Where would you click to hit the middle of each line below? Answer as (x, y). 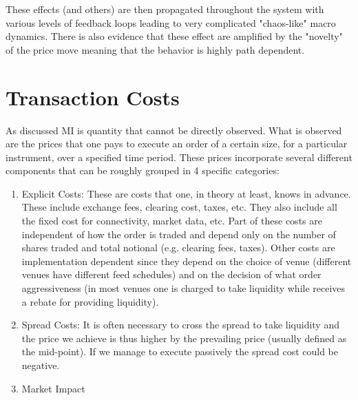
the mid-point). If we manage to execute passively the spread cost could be (180, 351)
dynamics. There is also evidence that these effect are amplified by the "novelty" (174, 36)
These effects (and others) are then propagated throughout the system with (165, 9)
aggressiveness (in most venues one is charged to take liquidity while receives (183, 288)
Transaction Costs (93, 97)
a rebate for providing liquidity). (90, 301)
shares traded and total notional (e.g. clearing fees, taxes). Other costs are (178, 248)
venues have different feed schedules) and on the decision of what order (171, 274)
